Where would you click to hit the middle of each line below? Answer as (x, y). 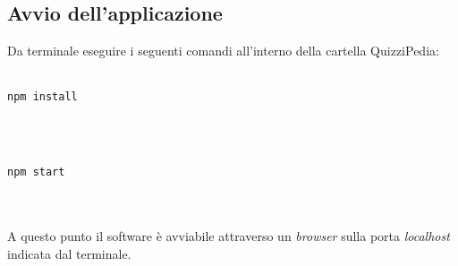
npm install (42, 97)
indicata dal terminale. (69, 253)
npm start (36, 172)
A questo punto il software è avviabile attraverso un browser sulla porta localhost (229, 236)
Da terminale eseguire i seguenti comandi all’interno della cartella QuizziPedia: (223, 51)
